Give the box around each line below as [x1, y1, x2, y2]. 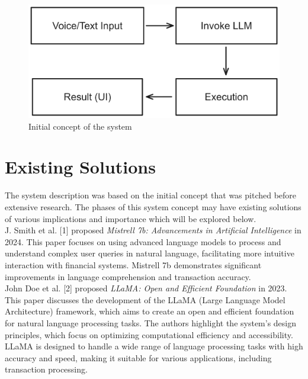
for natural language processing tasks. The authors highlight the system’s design [5, 316, 297, 329]
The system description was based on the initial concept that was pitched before [5, 189, 297, 201]
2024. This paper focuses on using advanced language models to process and [5, 235, 281, 248]
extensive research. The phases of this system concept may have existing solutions [5, 200, 301, 213]
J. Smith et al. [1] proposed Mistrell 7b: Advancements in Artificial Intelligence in [5, 224, 301, 236]
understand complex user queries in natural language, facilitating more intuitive [5, 247, 294, 259]
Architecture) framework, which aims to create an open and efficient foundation [5, 305, 294, 317]
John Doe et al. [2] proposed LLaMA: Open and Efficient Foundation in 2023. [5, 282, 287, 294]
